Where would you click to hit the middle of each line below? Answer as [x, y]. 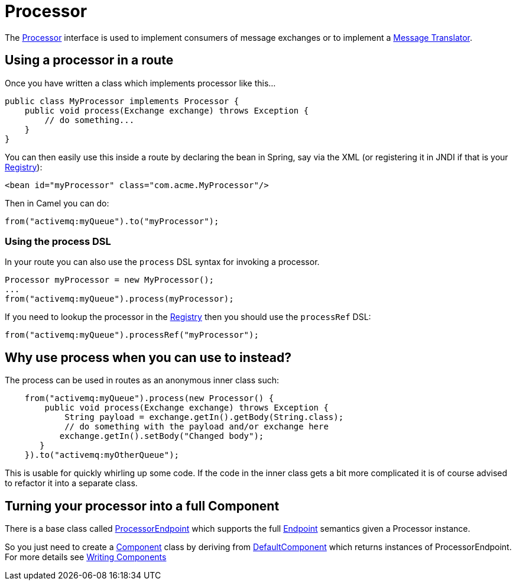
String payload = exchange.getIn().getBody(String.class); [204, 417]
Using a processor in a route [89, 60]
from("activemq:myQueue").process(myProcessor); [119, 299]
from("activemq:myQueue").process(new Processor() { [149, 398]
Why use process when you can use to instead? [148, 357]
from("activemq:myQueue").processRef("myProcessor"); [132, 335]
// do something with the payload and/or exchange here [197, 427]
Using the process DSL [58, 241]
